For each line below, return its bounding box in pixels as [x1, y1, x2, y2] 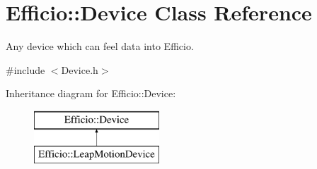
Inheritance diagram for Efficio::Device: [6, 86, 176, 101]
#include [6, 62, 45, 77]
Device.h [61, 62, 98, 77]
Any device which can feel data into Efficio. [6, 39, 194, 54]
